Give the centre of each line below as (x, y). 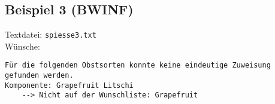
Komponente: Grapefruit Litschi (69, 85)
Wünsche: (22, 46)
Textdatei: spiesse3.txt (51, 34)
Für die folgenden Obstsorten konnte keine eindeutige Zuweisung (138, 65)
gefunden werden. (39, 76)
